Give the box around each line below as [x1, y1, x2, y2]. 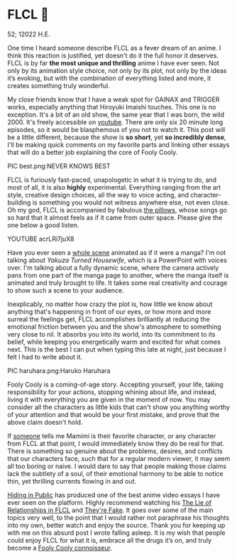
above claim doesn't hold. [7, 418, 83, 426]
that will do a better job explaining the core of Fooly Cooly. [7, 148, 178, 156]
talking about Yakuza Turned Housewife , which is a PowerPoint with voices [7, 256, 227, 264]
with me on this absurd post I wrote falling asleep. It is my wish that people [7, 528, 226, 537]
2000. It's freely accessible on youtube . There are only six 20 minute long [7, 117, 224, 126]
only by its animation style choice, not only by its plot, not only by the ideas [7, 66, 227, 75]
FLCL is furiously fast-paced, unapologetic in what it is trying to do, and [7, 175, 217, 184]
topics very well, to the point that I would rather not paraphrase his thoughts [7, 513, 229, 521]
